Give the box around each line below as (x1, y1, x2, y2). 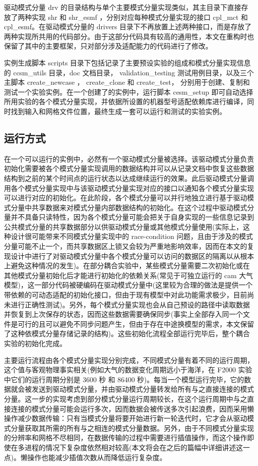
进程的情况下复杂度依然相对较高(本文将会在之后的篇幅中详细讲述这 (24, 442, 243, 452)
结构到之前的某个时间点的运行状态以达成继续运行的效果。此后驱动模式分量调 (4, 173, 254, 183)
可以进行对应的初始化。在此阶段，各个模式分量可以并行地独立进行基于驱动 (4, 192, 247, 203)
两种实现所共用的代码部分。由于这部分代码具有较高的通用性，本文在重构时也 (4, 31, 254, 41)
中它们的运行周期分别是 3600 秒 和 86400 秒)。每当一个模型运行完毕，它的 (4, 374, 244, 384)
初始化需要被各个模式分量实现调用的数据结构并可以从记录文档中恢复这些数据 (4, 163, 254, 174)
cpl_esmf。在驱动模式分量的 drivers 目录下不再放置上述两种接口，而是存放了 (4, 21, 252, 32)
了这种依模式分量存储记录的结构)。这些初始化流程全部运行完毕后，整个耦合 (4, 328, 250, 339)
